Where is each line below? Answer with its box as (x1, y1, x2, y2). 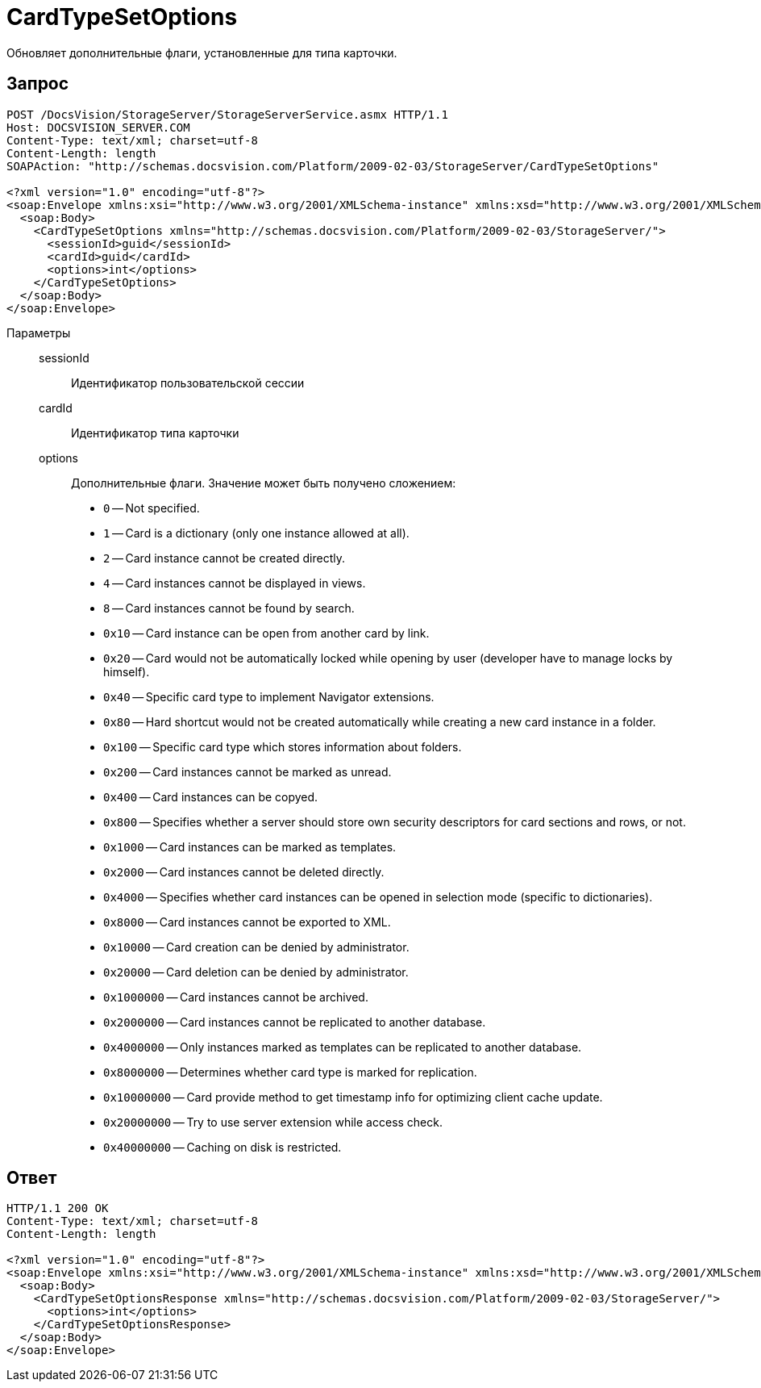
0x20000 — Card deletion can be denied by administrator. (103, 964, 409, 979)
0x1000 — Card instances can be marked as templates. (103, 839, 397, 854)
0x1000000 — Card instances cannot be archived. (103, 989, 368, 1004)
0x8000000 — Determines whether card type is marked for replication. (103, 1064, 477, 1079)
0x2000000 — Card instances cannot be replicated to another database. (103, 1014, 486, 1029)
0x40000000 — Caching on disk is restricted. (103, 1139, 342, 1154)
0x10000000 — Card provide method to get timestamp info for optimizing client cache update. (103, 1089, 603, 1104)
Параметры (6, 325, 71, 340)
